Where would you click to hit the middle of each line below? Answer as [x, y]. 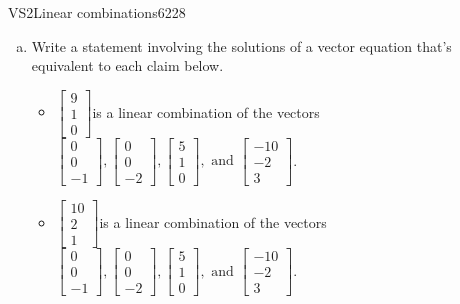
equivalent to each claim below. [127, 65]
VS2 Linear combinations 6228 [97, 12]
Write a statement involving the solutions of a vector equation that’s [241, 45]
